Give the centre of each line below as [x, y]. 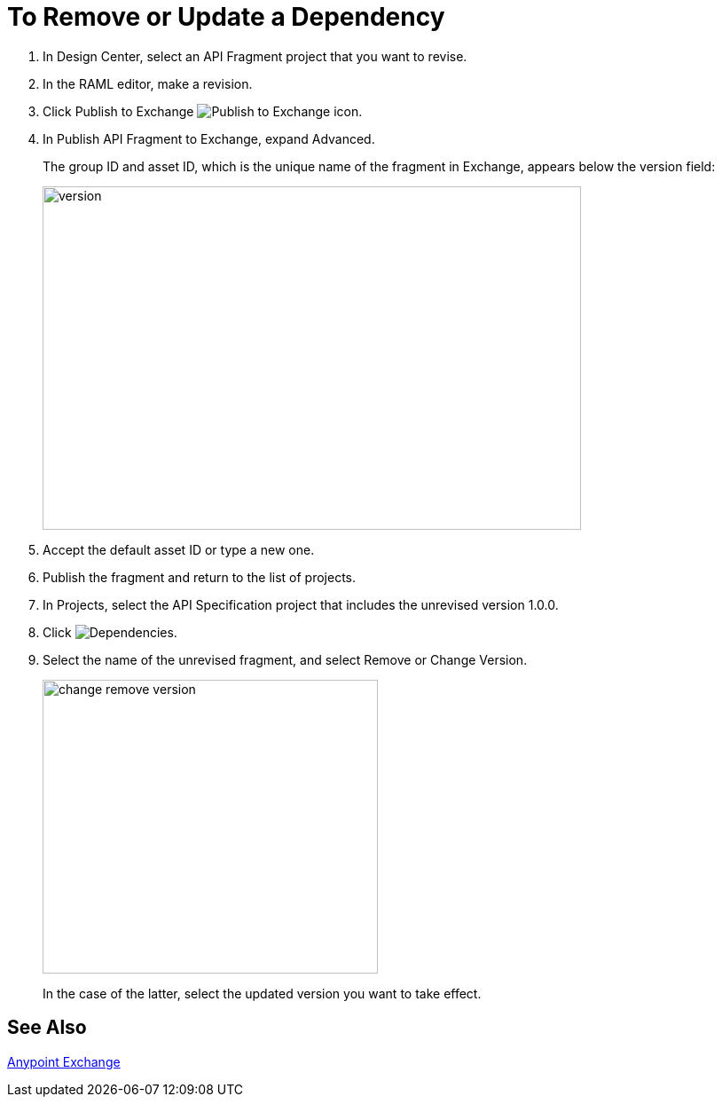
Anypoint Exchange [64, 1061]
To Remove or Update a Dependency [226, 17]
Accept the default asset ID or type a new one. [179, 549]
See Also [47, 1028]
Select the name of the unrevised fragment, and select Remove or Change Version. [285, 659]
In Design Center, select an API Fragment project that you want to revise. [255, 56]
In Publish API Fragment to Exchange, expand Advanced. [209, 138]
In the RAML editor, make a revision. [148, 83]
